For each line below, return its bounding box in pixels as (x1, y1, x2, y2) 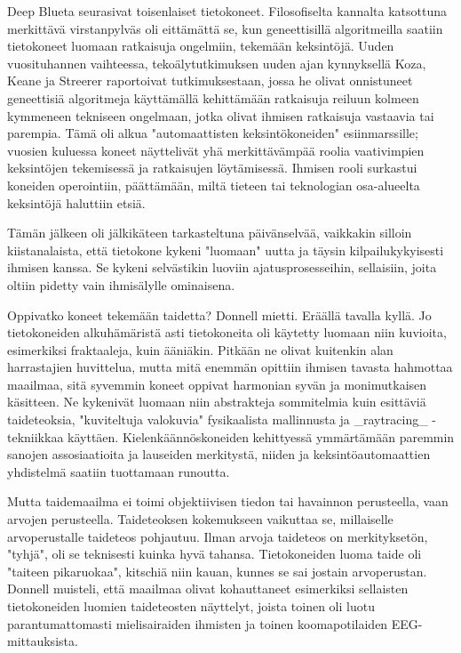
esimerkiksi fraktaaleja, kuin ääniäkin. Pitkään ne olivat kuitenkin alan (7, 340, 393, 359)
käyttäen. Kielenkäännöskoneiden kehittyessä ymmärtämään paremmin (68, 427, 455, 446)
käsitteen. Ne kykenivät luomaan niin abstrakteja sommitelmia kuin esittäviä (7, 392, 426, 411)
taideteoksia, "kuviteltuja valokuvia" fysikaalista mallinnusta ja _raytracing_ (7, 410, 428, 429)
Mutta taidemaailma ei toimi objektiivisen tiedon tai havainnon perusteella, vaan (7, 492, 449, 511)
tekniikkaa (7, 427, 64, 446)
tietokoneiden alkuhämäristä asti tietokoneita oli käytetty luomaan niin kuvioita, (7, 323, 447, 342)
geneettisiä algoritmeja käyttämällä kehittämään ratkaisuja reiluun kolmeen (7, 88, 419, 107)
